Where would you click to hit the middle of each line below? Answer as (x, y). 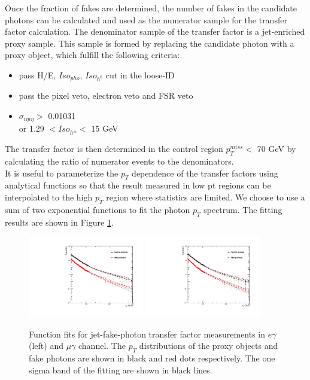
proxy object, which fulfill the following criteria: (92, 55)
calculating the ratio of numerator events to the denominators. (119, 161)
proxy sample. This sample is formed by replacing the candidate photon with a (150, 43)
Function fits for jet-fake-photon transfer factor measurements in (147, 334)
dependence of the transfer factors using (205, 173)
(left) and (46, 346)
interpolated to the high (49, 197)
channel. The (102, 346)
